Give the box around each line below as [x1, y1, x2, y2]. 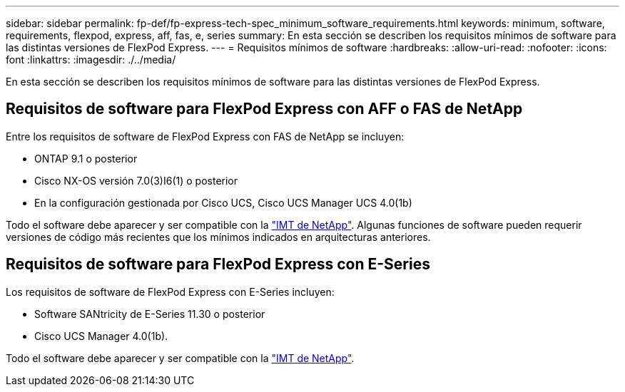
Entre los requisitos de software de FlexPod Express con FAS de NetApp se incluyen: [6, 130, 405, 143]
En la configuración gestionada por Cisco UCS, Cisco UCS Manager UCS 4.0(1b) [34, 196, 412, 209]
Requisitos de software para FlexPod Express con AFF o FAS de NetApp [6, 100, 523, 118]
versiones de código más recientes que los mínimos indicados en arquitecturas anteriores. [6, 230, 431, 243]
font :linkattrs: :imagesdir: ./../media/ [6, 53, 176, 66]
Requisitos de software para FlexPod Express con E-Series [6, 255, 430, 274]
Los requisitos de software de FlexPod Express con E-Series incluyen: [6, 285, 335, 298]
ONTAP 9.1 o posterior [34, 152, 138, 165]
